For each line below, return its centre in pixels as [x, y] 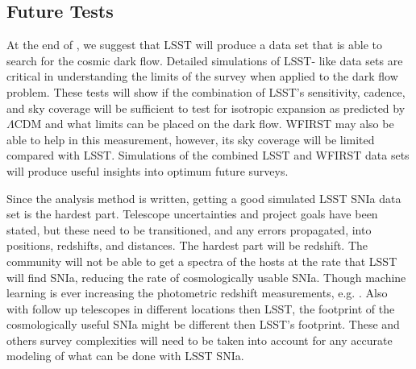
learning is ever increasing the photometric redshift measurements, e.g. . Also [197, 293]
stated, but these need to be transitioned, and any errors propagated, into [189, 229]
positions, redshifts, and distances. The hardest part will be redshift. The [187, 245]
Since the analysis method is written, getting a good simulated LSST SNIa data [204, 198]
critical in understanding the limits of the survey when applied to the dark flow [202, 76]
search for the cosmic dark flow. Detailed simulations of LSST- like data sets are [205, 60]
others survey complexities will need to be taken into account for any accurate [200, 340]
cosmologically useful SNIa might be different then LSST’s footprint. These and [203, 324]
